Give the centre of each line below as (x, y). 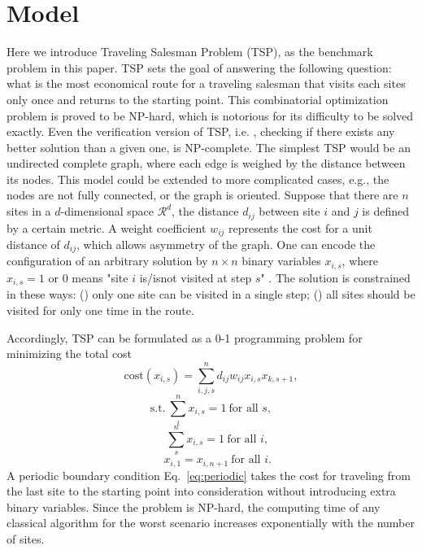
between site (289, 211)
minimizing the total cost (70, 354)
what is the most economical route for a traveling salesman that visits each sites (206, 83)
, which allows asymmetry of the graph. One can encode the (226, 244)
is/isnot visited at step (196, 277)
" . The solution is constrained (335, 277)
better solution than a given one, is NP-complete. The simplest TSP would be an (209, 147)
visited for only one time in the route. (100, 310)
